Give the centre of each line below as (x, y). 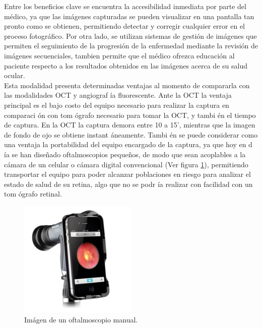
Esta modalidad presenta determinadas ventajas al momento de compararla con (127, 85)
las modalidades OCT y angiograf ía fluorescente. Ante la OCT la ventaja (118, 95)
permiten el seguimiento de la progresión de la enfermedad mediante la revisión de (131, 46)
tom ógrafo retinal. (33, 194)
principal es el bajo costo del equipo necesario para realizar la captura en (117, 105)
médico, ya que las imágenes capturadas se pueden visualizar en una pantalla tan (129, 16)
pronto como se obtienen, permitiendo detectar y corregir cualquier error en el (125, 26)
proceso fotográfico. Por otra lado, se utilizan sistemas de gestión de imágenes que (130, 36)
